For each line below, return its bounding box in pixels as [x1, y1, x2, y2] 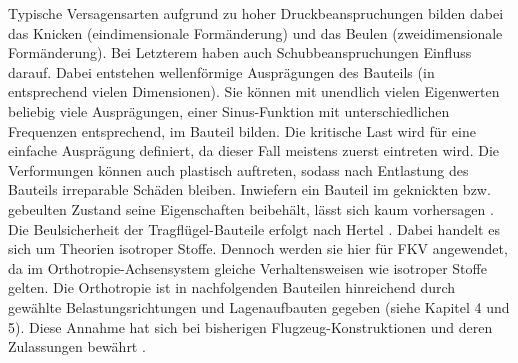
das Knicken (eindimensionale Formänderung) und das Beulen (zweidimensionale [8, 22, 503, 43]
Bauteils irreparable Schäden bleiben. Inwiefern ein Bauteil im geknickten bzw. [8, 179, 491, 200]
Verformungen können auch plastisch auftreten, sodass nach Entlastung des [8, 159, 469, 180]
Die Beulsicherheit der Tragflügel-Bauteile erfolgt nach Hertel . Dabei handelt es [8, 218, 500, 239]
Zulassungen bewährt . [8, 336, 146, 357]
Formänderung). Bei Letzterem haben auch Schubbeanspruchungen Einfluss [8, 42, 472, 63]
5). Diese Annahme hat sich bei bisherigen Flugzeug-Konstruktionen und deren [8, 316, 493, 337]
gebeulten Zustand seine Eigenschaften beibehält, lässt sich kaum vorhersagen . [8, 198, 494, 219]
